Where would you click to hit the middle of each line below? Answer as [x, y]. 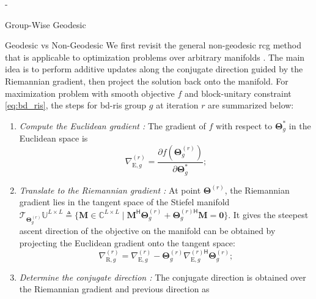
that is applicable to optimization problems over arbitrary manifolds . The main [155, 57]
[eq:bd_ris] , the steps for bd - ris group [76, 105]
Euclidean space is [53, 138]
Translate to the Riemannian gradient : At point [110, 190]
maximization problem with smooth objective [90, 93]
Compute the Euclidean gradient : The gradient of [112, 125]
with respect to [244, 125]
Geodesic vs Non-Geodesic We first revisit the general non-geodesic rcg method [153, 45]
